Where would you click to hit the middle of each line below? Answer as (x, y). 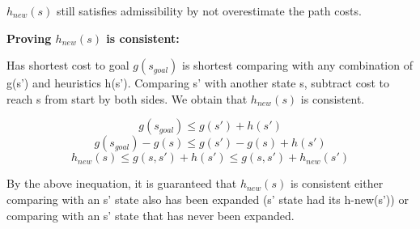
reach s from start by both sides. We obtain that (127, 98)
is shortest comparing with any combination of (297, 65)
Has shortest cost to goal (68, 65)
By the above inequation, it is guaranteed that (122, 183)
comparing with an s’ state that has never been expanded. (151, 215)
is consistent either (337, 183)
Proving (29, 38)
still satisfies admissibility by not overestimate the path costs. (209, 11)
